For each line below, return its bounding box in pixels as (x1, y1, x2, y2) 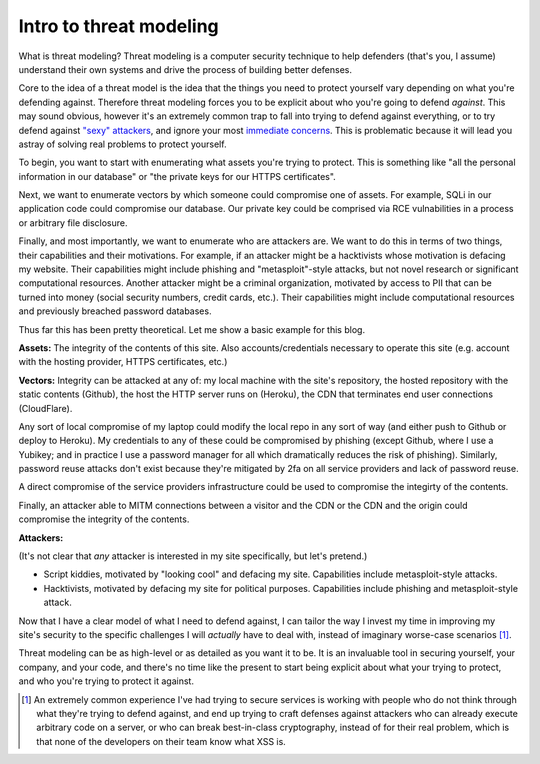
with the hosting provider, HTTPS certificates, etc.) (18, 356, 228, 368)
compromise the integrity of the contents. (18, 513, 190, 525)
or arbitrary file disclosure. (18, 216, 129, 229)
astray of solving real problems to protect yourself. (18, 138, 227, 150)
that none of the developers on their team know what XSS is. (36, 735, 287, 747)
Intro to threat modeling (18, 15, 219, 37)
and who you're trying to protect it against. (18, 675, 195, 687)
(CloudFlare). (18, 402, 73, 414)
